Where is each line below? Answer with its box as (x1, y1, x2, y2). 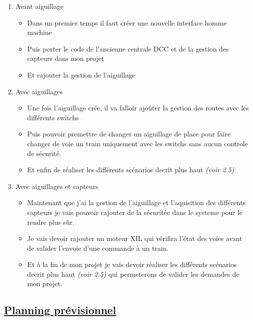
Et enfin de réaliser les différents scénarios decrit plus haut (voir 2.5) (27, 164, 234, 175)
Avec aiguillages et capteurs (15, 181, 99, 191)
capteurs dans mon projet (27, 53, 104, 63)
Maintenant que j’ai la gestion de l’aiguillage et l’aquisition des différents (27, 197, 246, 208)
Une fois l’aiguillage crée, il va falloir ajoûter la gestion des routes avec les (27, 103, 249, 113)
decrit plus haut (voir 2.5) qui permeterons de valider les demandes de (27, 268, 239, 279)
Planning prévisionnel (4, 302, 116, 318)
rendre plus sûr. (27, 216, 75, 227)
